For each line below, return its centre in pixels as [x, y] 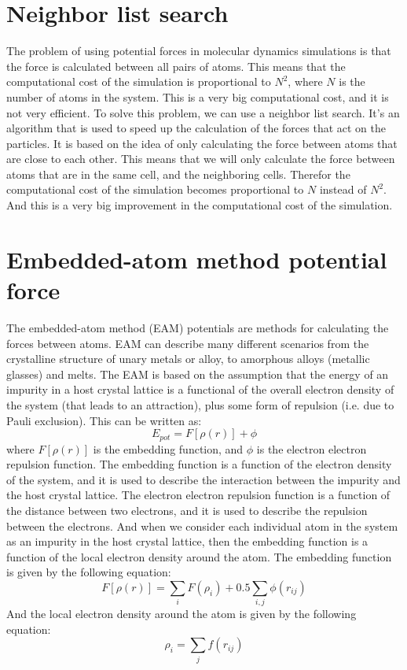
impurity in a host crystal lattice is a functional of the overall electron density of [200, 389]
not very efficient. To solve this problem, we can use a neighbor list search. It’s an [203, 112]
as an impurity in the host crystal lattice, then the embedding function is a [187, 541]
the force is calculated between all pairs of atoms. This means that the [176, 66]
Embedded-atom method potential [197, 259]
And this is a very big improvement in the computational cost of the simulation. [200, 205]
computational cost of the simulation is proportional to [139, 81]
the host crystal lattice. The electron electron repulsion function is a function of [198, 495]
